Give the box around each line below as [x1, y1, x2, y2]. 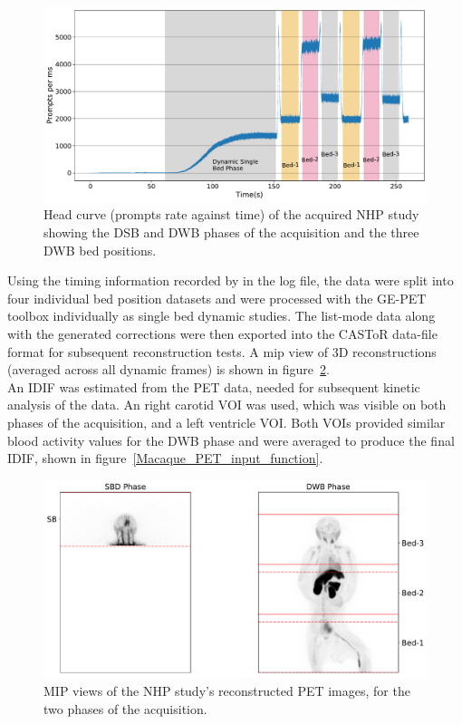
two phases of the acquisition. [43, 699, 207, 718]
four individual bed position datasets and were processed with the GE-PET [7, 288, 427, 307]
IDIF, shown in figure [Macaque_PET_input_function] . [7, 449, 323, 468]
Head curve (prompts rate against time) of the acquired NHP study [43, 205, 419, 224]
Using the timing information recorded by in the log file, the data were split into [7, 271, 454, 290]
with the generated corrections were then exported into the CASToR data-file [7, 324, 438, 343]
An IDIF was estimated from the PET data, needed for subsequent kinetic [7, 377, 420, 396]
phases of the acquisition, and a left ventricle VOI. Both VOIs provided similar [7, 413, 446, 432]
